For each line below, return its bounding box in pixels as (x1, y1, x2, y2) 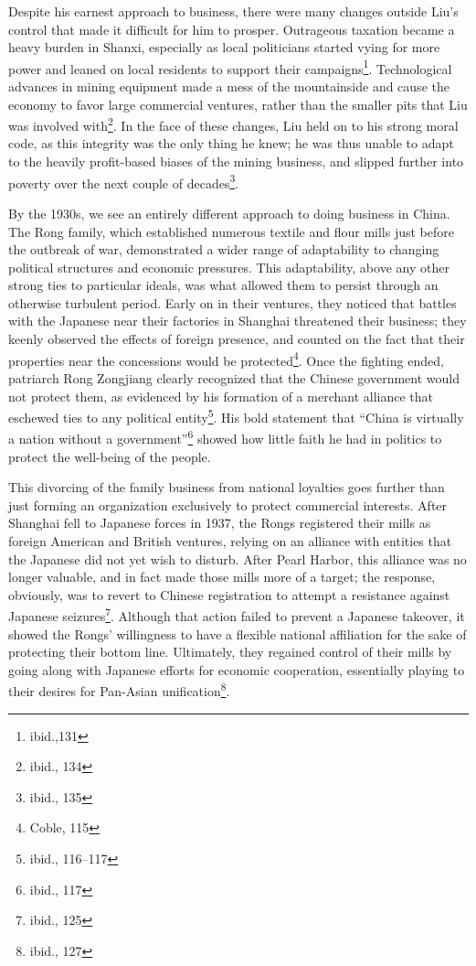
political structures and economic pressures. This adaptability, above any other (8, 257, 450, 276)
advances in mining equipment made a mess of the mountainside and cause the (8, 77, 450, 96)
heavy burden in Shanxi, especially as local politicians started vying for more (8, 38, 440, 57)
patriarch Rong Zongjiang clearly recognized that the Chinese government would (8, 368, 460, 387)
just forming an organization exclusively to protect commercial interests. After (8, 495, 448, 514)
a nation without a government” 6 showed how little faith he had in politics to (8, 426, 442, 447)
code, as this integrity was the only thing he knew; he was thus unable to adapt (8, 134, 454, 153)
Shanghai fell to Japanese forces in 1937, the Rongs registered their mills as (8, 513, 431, 532)
